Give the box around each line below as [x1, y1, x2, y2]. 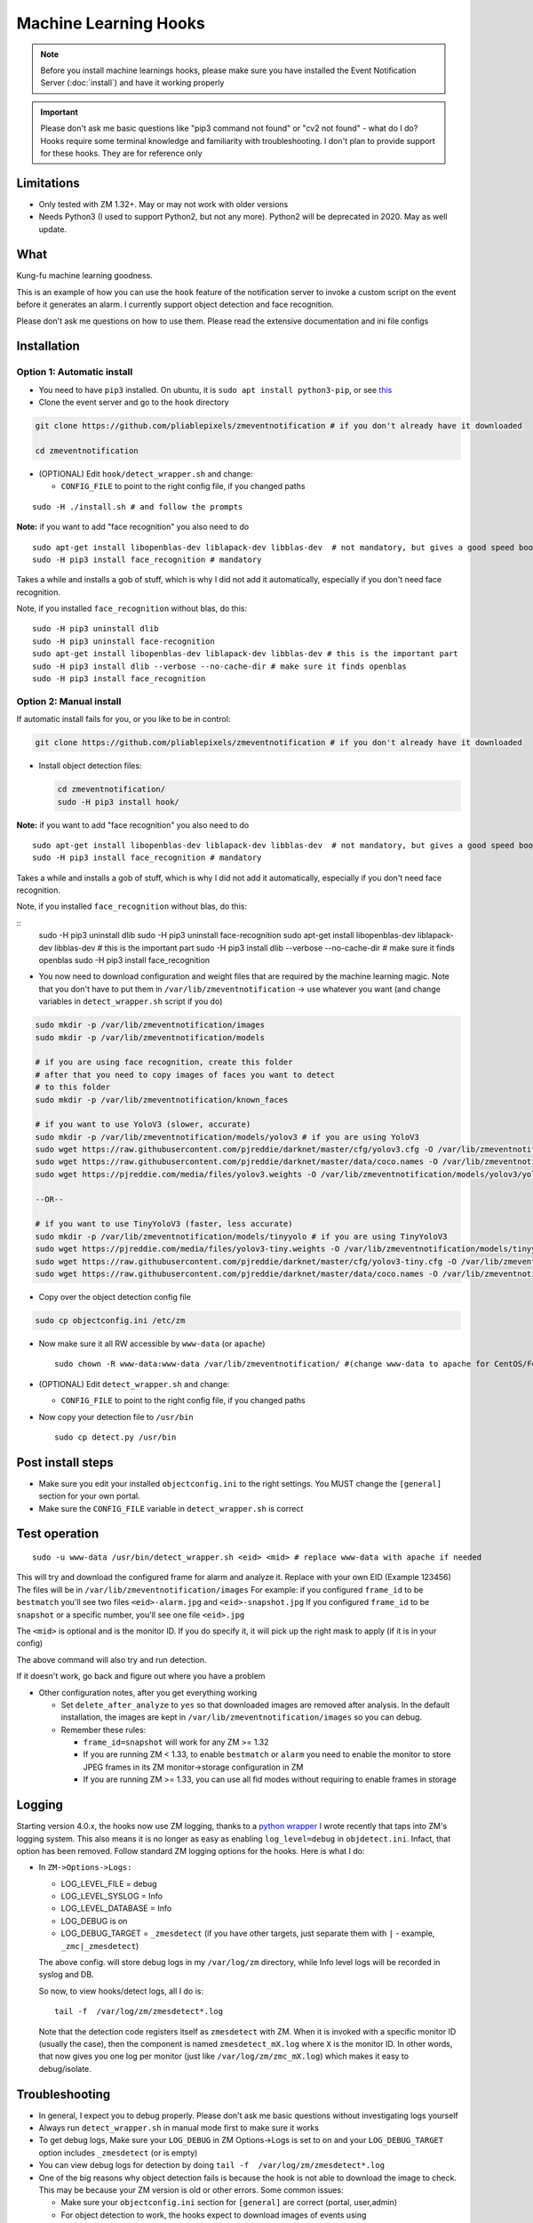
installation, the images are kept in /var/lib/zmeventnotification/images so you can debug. [60, 1712, 422, 1722]
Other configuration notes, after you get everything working [38, 1687, 258, 1697]
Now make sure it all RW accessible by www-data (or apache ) [38, 1338, 266, 1349]
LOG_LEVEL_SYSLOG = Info [60, 1890, 163, 1902]
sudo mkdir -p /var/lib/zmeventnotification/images [35, 1020, 266, 1031]
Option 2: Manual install [16, 694, 122, 707]
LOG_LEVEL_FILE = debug [60, 1878, 157, 1889]
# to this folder [35, 1082, 111, 1093]
